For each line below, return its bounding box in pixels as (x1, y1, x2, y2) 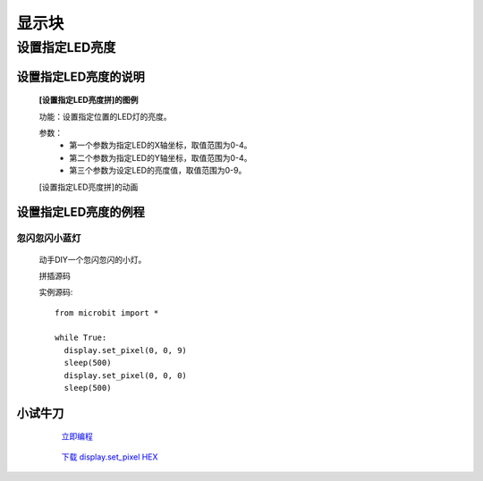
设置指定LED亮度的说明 (16, 69, 145, 84)
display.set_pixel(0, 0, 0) (64, 370, 188, 380)
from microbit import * (55, 308, 159, 317)
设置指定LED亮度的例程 (16, 205, 145, 220)
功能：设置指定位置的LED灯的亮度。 (38, 111, 172, 122)
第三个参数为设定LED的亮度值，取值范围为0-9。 (69, 165, 247, 176)
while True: (55, 333, 107, 343)
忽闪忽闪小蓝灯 (16, 232, 81, 245)
